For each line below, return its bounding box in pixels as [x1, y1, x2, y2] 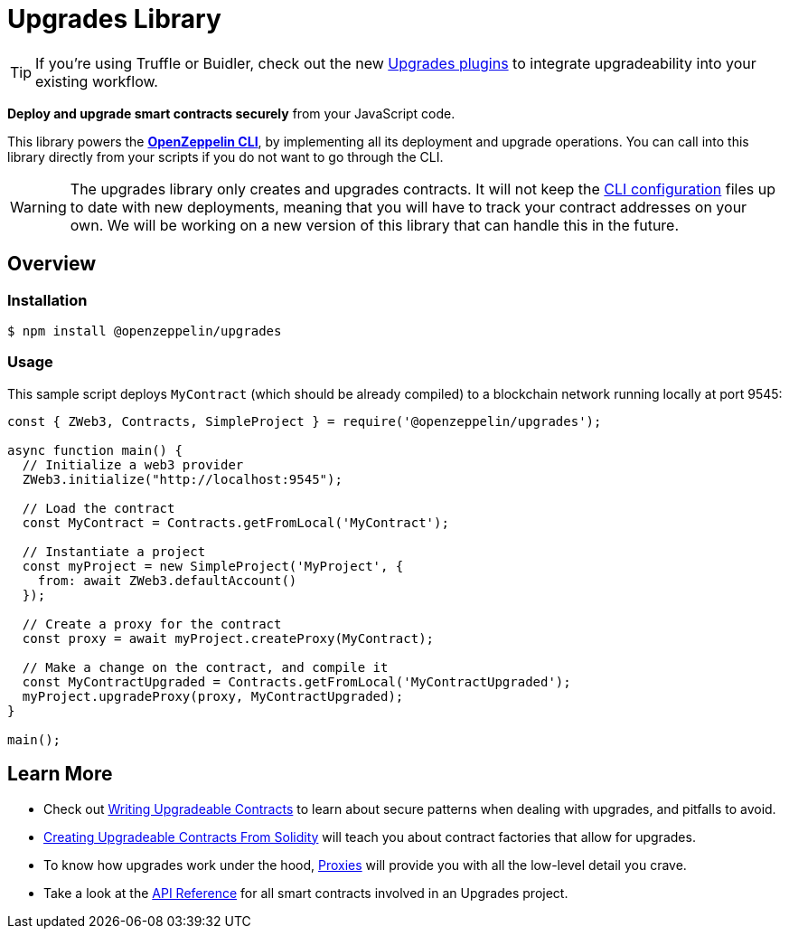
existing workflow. [35, 71, 158, 90]
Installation [7, 290, 88, 309]
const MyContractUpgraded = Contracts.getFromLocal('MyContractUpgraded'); [22, 674, 571, 689]
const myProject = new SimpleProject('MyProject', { [22, 558, 404, 573]
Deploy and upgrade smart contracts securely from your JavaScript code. [7, 105, 456, 121]
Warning [10, 197, 67, 216]
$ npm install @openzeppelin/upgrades [7, 323, 282, 338]
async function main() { [7, 442, 183, 458]
